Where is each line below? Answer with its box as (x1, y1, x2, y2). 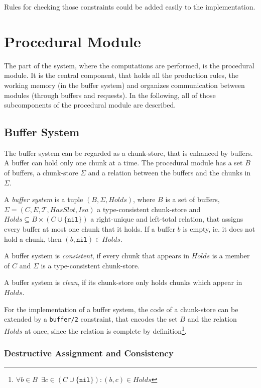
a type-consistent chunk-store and (97, 204, 201, 214)
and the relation (187, 314, 237, 324)
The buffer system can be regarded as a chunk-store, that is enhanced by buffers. (4, 147, 253, 158)
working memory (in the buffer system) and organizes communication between (4, 79, 245, 90)
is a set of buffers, (165, 194, 220, 205)
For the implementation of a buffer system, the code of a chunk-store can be (4, 304, 238, 314)
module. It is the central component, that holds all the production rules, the (4, 70, 239, 80)
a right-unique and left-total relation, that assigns (90, 214, 243, 224)
